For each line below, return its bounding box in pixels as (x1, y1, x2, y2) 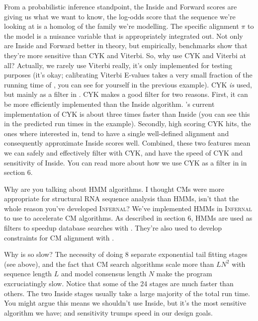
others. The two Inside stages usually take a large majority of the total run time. (4, 288, 250, 298)
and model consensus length (61, 268, 146, 279)
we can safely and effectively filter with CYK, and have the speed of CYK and (4, 147, 243, 158)
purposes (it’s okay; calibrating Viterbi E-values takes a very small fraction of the (4, 70, 253, 80)
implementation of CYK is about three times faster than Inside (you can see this (4, 108, 250, 119)
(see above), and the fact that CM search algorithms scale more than (4, 258, 214, 269)
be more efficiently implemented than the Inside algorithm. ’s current (4, 98, 215, 109)
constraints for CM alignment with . (4, 232, 114, 242)
